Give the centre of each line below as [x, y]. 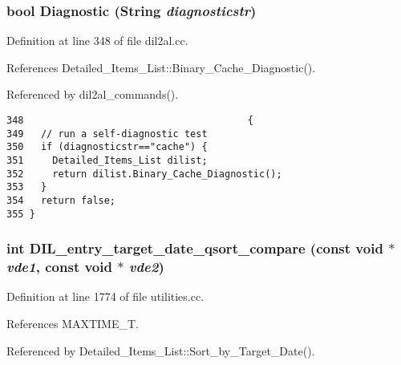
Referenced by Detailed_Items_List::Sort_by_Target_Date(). [161, 350]
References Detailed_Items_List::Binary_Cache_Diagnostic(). [161, 67]
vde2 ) [146, 267]
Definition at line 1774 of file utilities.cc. [105, 296]
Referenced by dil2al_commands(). [93, 94]
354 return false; [61, 200]
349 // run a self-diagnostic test [107, 134]
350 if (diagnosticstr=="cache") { [107, 147]
